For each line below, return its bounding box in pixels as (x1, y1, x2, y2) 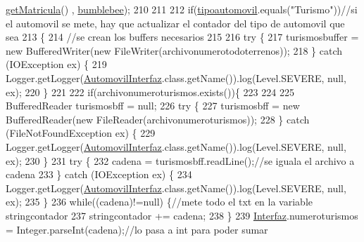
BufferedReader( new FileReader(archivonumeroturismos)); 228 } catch (6, 112, 310, 126)
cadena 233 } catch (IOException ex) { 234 (6, 167, 192, 182)
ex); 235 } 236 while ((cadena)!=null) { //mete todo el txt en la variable (6, 194, 313, 209)
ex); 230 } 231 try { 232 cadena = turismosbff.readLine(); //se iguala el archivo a (6, 153, 355, 168)
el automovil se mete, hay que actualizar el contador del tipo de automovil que (6, 15, 345, 30)
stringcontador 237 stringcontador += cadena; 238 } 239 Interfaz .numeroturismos (6, 208, 358, 222)
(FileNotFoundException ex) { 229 (6, 126, 156, 140)
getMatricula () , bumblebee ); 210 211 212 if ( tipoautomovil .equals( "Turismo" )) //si (6, 2, 358, 16)
